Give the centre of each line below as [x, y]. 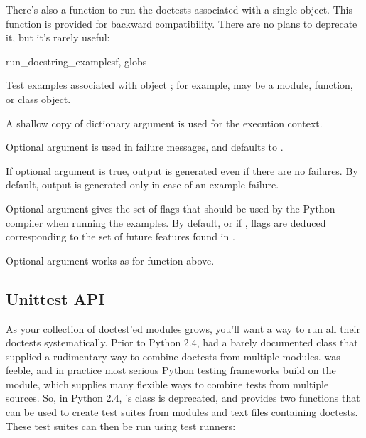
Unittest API [55, 298]
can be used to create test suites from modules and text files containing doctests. [182, 412]
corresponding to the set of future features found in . [120, 236]
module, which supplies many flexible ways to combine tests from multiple [167, 384]
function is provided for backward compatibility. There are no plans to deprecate [182, 23]
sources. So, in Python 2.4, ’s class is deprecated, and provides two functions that [183, 398]
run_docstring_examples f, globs [76, 61]
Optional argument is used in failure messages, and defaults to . [145, 147]
